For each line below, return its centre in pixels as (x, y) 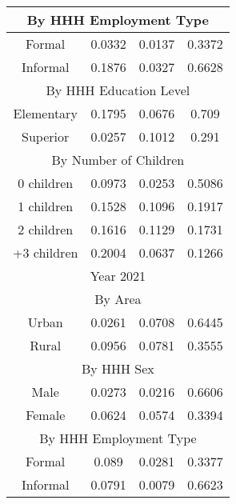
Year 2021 (118, 276)
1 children (46, 206)
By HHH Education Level (118, 90)
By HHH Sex (118, 368)
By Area (118, 299)
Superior (46, 136)
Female (46, 415)
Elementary (45, 113)
